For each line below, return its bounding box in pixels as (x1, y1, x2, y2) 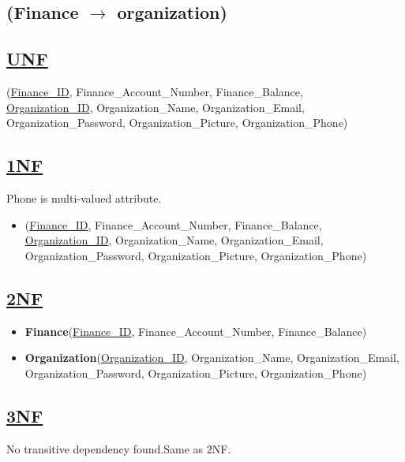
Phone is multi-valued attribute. (6, 189, 162, 206)
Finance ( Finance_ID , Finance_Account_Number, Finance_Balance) (24, 322, 367, 339)
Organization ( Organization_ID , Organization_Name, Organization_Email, (24, 349, 399, 366)
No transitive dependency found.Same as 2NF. (6, 440, 231, 456)
